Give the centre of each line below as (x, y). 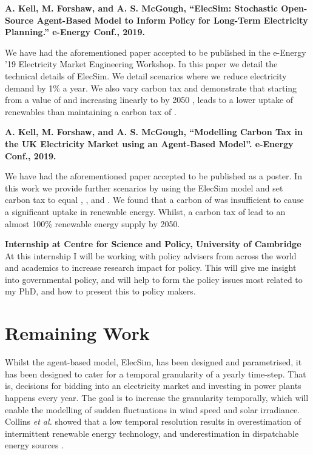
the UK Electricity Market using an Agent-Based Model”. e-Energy (149, 143)
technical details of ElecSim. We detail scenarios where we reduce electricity (146, 75)
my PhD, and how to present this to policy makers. (100, 291)
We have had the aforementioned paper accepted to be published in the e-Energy (156, 52)
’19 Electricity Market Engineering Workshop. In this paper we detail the (141, 64)
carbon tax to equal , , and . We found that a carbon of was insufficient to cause (154, 200)
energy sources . (35, 445)
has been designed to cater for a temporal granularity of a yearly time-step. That (156, 374)
